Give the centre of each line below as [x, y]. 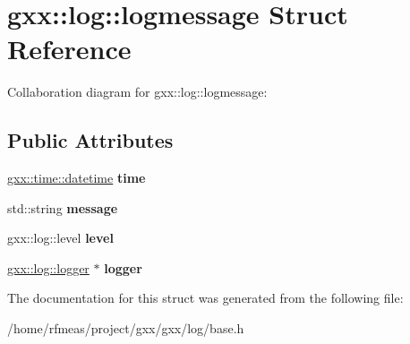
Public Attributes [90, 140]
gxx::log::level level [60, 238]
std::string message [63, 207]
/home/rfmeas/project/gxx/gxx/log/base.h [126, 328]
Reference [69, 49]
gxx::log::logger [48, 267]
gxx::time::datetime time [77, 178]
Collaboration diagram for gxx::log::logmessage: [137, 92]
